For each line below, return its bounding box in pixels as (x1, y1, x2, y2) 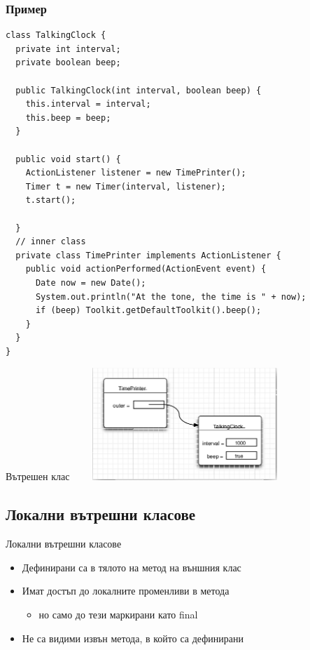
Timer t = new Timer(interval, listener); (25, 181, 226, 192)
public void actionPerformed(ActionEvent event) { (25, 264, 267, 274)
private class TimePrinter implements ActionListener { (15, 250, 281, 260)
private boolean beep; (15, 58, 121, 68)
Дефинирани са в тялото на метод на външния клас (22, 559, 241, 574)
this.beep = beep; (25, 112, 111, 123)
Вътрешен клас (6, 469, 70, 484)
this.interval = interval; (25, 99, 151, 110)
